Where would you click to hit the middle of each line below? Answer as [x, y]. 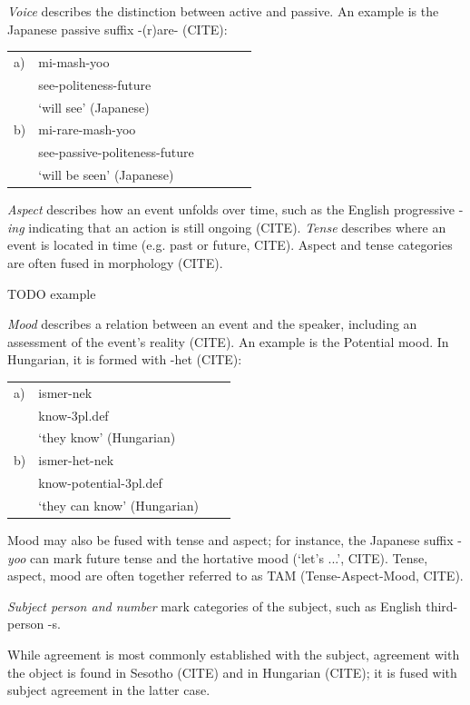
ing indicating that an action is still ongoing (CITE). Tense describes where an [227, 227]
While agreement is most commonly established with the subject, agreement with [234, 655]
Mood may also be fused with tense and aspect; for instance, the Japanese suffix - [235, 540]
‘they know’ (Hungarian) [107, 437]
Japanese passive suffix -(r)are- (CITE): [117, 29]
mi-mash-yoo [74, 61]
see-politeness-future [95, 84]
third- [442, 606]
